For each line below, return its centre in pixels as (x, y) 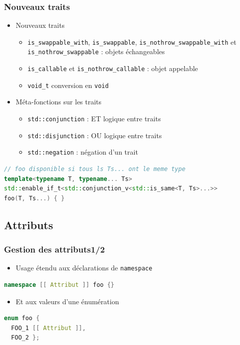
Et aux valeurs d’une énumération (67, 301)
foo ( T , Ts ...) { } (34, 198)
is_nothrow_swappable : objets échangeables (96, 51)
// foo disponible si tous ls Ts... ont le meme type (95, 169)
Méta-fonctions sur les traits (59, 102)
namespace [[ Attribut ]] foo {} (59, 285)
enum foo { (22, 318)
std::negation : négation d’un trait (83, 152)
